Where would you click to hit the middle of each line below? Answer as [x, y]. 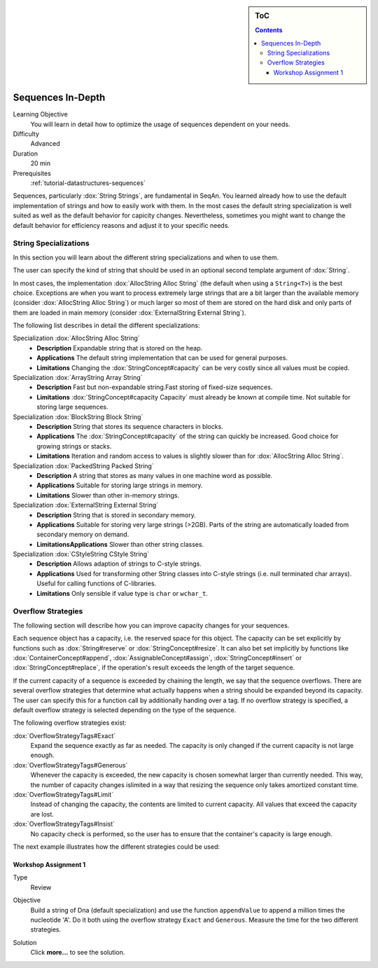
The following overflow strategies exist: [70, 723]
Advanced [45, 144]
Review [41, 887]
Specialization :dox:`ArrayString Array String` [78, 378]
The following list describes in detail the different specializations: [106, 325]
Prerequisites [32, 173]
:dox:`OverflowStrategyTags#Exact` [64, 735]
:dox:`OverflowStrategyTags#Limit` [63, 795]
